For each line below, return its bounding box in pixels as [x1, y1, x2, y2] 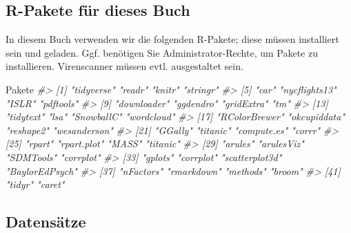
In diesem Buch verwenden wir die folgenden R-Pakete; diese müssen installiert [6, 32, 339, 46]
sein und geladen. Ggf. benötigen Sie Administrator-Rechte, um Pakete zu [6, 45, 318, 59]
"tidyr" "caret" [6, 177, 65, 192]
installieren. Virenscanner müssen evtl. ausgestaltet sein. [6, 59, 243, 73]
